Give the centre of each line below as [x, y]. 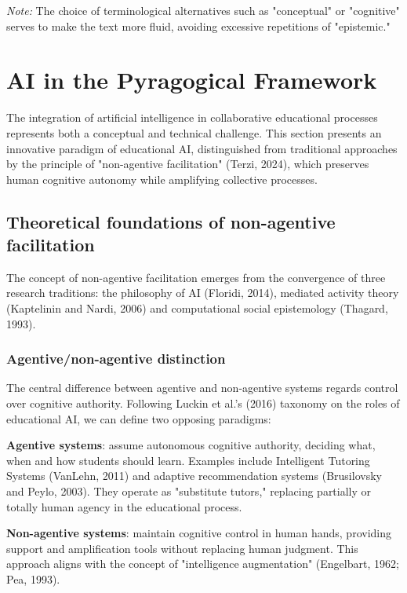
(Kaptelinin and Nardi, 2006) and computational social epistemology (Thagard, [197, 308]
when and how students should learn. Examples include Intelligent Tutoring [188, 460]
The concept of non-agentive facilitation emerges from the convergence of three [196, 277]
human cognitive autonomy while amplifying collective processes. [162, 179]
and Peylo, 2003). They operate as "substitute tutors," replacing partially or [189, 491]
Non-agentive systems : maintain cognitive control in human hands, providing [199, 533]
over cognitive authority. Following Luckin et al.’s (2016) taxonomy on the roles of [203, 403]
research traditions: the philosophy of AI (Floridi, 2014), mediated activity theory [203, 293]
